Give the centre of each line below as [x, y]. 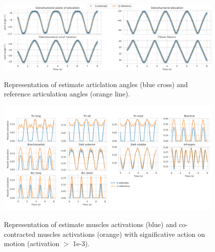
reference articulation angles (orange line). [67, 94]
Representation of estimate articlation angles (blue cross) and [96, 84]
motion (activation [32, 243]
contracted [20, 234]
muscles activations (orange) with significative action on [121, 234]
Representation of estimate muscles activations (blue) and [90, 224]
